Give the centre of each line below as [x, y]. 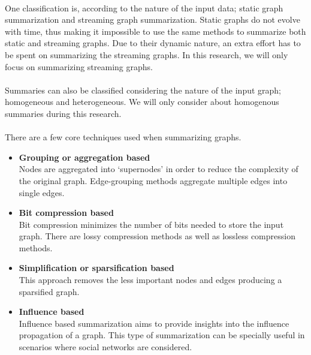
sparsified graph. [49, 291]
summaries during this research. [63, 113]
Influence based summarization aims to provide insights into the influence [154, 323]
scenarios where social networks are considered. [105, 347]
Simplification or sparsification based [96, 268]
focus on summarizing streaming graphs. [79, 66]
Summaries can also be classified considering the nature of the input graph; [143, 90]
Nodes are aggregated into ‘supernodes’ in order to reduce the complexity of [158, 169]
